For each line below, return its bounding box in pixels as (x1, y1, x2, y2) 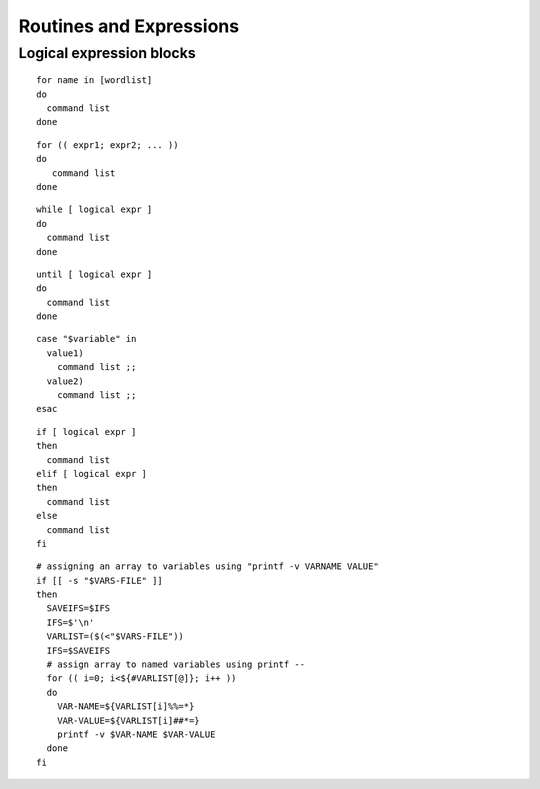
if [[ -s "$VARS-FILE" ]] (36, 575, 164, 586)
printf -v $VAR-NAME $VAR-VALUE (56, 729, 216, 740)
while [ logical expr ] (36, 204, 153, 215)
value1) (46, 347, 84, 359)
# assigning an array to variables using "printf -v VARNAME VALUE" (36, 561, 379, 572)
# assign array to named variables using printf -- (46, 659, 305, 670)
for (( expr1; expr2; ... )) (36, 139, 179, 150)
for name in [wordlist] (36, 75, 153, 86)
